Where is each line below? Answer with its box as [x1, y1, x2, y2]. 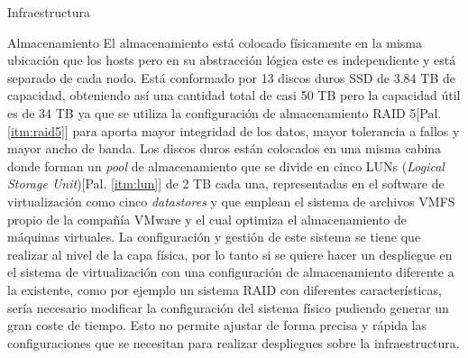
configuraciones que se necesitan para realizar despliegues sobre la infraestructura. [7, 333, 460, 352]
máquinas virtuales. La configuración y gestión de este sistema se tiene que [7, 227, 421, 246]
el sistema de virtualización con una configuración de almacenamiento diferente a [7, 262, 454, 281]
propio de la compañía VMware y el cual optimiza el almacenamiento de [7, 209, 407, 228]
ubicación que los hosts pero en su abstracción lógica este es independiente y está [7, 50, 456, 69]
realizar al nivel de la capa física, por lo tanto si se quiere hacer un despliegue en [7, 244, 453, 263]
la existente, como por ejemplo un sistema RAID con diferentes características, [7, 280, 442, 298]
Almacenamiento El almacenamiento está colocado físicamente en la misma [7, 32, 423, 51]
